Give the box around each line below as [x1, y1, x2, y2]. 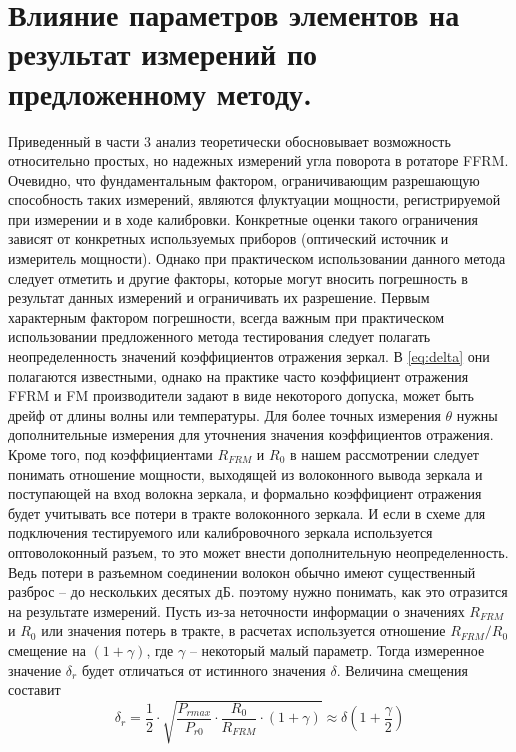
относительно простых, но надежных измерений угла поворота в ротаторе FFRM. [8, 150, 509, 171]
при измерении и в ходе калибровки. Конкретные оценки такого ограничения [8, 208, 478, 229]
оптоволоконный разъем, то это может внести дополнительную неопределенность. [8, 541, 509, 562]
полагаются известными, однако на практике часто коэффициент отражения [8, 365, 469, 386]
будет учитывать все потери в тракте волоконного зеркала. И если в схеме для [8, 502, 486, 523]
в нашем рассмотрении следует [290, 444, 479, 464]
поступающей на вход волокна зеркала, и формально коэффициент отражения [8, 483, 482, 504]
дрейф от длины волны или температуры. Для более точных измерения [8, 404, 441, 425]
